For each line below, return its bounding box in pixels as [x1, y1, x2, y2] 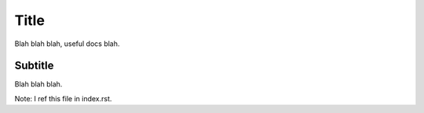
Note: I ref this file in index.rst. [14, 94, 112, 103]
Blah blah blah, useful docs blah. [14, 39, 120, 48]
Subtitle [14, 59, 54, 72]
